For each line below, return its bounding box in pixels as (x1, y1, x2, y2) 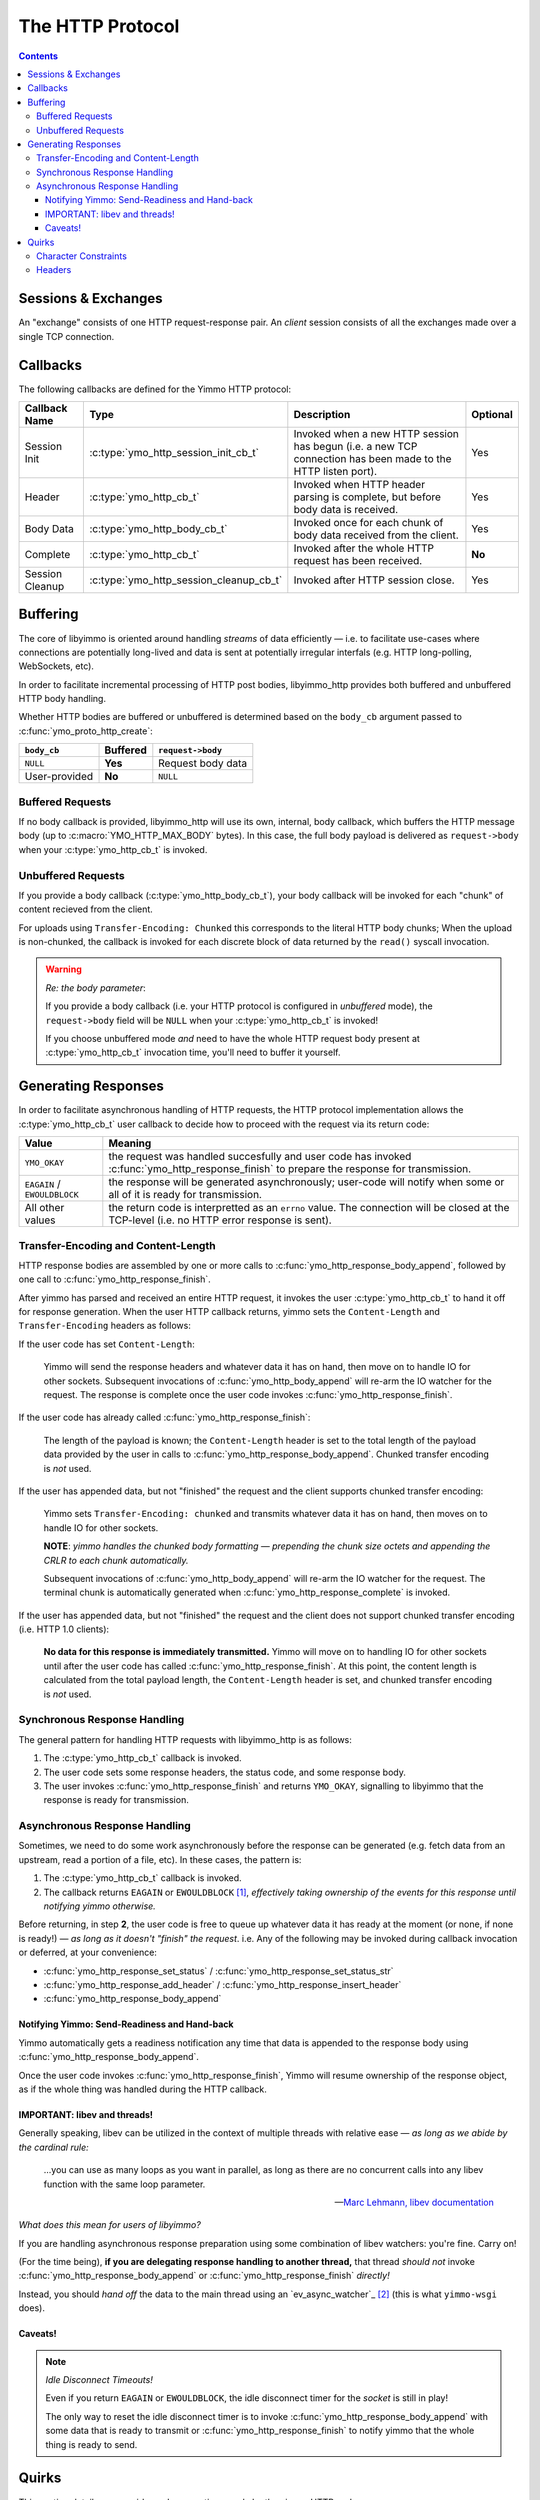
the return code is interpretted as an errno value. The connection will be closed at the (108, 1201, 510, 1215)
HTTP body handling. (18, 693, 107, 705)
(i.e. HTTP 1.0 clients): (18, 1623, 110, 1635)
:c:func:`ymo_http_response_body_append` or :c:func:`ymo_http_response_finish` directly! (18, 2270, 390, 2282)
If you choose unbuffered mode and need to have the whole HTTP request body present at (45, 1033, 420, 1045)
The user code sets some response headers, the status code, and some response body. (43, 1766, 407, 1778)
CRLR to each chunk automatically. (43, 1554, 189, 1566)
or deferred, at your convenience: (18, 1946, 157, 1959)
